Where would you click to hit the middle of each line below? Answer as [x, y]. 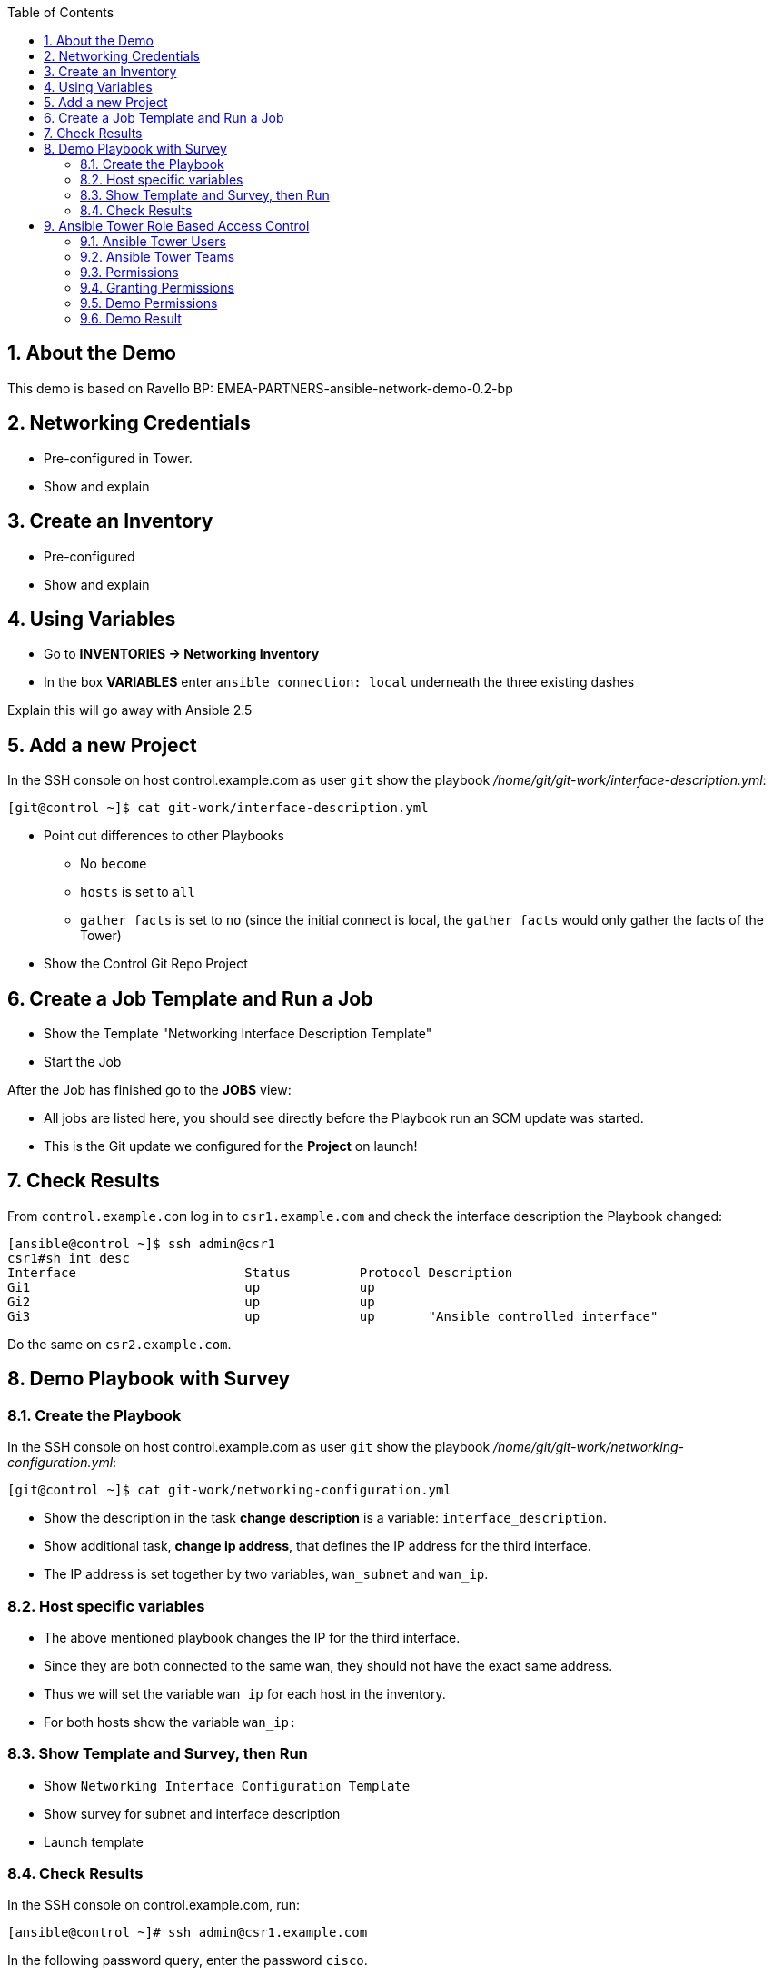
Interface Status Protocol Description [260, 1272]
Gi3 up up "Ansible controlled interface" [333, 1316]
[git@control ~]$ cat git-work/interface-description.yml [218, 808]
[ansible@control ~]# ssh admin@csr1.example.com [188, 1933]
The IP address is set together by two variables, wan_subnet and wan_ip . [266, 1574]
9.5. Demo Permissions [149, 303]
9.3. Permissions [129, 272]
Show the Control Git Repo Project [146, 964]
